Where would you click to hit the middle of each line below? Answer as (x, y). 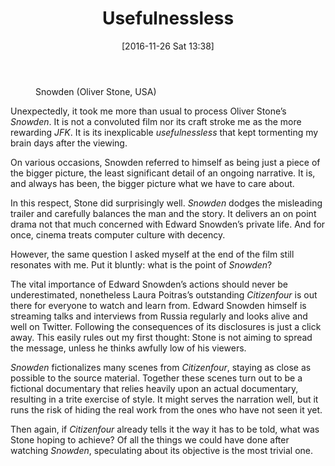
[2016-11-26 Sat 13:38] (168, 46)
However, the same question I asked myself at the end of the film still (152, 254)
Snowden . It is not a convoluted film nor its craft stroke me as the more (156, 121)
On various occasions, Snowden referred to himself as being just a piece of (165, 162)
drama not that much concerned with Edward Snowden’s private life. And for (168, 224)
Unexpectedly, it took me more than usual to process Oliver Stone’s (148, 111)
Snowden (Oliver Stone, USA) (96, 91)
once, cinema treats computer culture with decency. (118, 234)
